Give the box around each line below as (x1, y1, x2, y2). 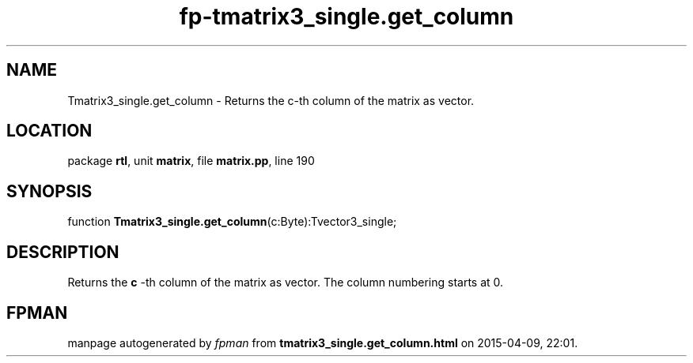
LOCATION (6, 121, 93, 141)
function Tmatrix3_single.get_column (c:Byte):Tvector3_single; (67, 215, 397, 229)
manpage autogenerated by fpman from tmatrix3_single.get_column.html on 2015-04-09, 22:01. (67, 335, 578, 350)
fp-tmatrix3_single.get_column (179, 3, 514, 30)
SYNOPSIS (6, 181, 93, 201)
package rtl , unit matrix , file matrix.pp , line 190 (67, 154, 315, 168)
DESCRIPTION (6, 241, 119, 262)
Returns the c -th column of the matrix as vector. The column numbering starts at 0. (67, 275, 504, 290)
